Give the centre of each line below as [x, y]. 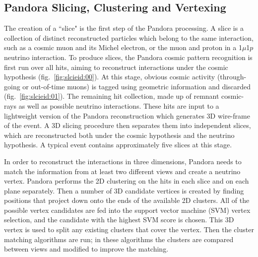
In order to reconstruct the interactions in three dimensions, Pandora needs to [123, 161]
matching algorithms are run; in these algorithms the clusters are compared [119, 239]
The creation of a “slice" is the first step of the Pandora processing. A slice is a [124, 28]
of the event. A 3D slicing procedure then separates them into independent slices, [128, 125]
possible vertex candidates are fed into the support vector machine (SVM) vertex [127, 210]
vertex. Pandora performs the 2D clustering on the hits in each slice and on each [127, 181]
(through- [232, 77]
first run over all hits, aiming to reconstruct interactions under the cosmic [116, 67]
